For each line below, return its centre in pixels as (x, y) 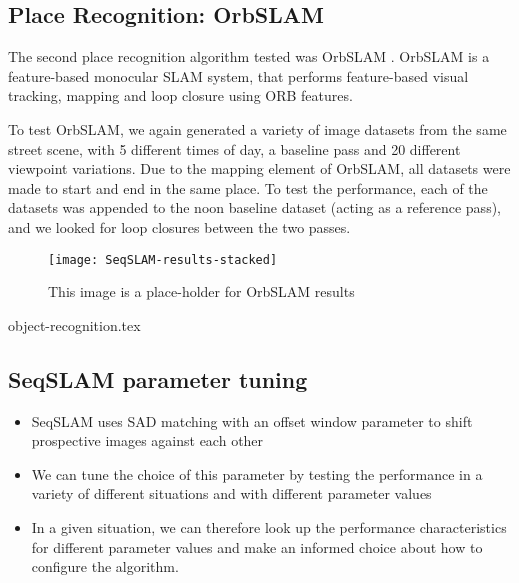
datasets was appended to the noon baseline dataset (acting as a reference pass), (254, 207)
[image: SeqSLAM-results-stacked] (163, 259)
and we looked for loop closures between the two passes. (179, 226)
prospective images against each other (147, 440)
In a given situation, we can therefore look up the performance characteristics (269, 526)
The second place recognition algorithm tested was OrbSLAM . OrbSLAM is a (249, 56)
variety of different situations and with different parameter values (231, 493)
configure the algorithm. (105, 566)
